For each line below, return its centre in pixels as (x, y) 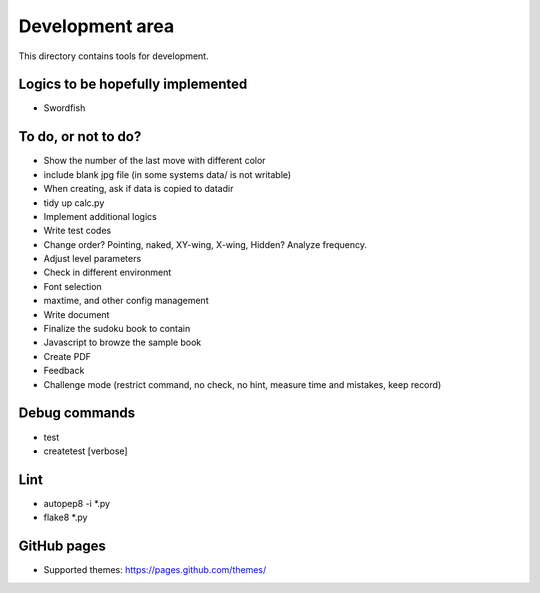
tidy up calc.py (74, 202)
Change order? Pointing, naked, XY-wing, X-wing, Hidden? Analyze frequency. (205, 244)
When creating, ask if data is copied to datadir (138, 189)
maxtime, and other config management (126, 301)
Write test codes (77, 231)
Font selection (72, 286)
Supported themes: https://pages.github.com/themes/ (155, 570)
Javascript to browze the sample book (122, 342)
